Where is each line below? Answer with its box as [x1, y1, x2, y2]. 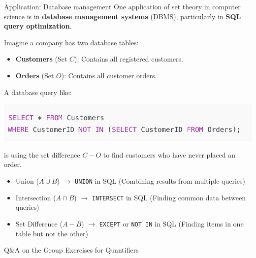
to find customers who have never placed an [103, 149, 235, 160]
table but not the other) [15, 228, 88, 238]
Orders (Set [15, 70, 54, 80]
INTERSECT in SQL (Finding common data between [92, 192, 246, 202]
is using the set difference [4, 149, 80, 160]
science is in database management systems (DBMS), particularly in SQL [4, 11, 241, 21]
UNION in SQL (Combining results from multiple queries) [75, 176, 246, 186]
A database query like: [4, 87, 72, 97]
